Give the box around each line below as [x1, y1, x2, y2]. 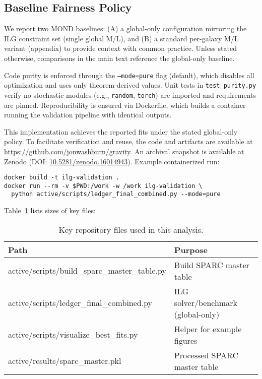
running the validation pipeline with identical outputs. [4, 109, 172, 120]
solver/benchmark [174, 296, 237, 308]
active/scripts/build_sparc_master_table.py [8, 265, 166, 277]
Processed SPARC [174, 349, 238, 361]
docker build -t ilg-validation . [4, 174, 120, 181]
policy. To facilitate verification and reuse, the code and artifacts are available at [4, 136, 253, 147]
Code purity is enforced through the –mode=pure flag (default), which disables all [4, 70, 254, 80]
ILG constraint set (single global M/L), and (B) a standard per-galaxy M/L [4, 33, 239, 43]
